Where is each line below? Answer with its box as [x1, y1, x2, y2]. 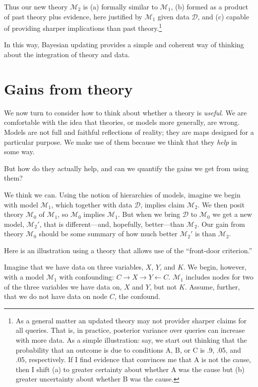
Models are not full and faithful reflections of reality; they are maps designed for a [4, 126, 254, 137]
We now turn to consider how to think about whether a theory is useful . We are [4, 107, 247, 117]
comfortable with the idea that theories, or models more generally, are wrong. [4, 117, 240, 127]
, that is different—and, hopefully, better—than [39, 218, 185, 229]
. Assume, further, [185, 281, 240, 291]
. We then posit [197, 199, 245, 209]
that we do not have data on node [4, 291, 108, 301]
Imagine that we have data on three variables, [4, 262, 143, 272]
